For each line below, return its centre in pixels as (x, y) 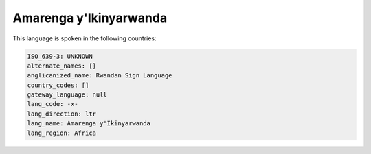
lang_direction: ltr (61, 114)
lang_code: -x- (53, 104)
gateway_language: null (67, 95)
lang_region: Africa (61, 133)
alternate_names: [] (61, 66)
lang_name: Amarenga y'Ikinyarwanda (89, 124)
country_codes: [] (58, 85)
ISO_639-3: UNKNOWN (60, 56)
